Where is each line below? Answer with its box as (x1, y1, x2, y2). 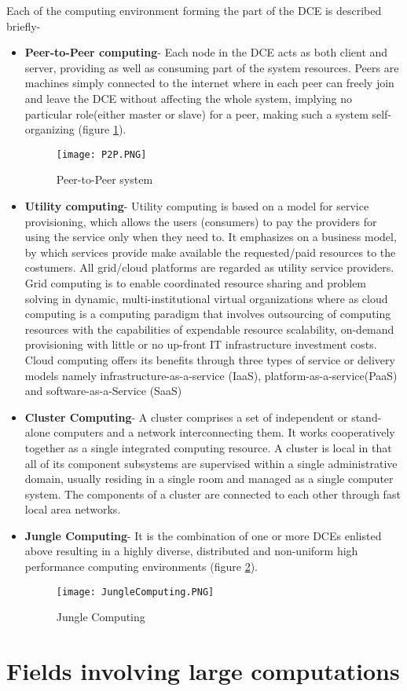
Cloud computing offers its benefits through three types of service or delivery (24, 351, 395, 367)
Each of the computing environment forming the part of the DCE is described (6, 2, 382, 18)
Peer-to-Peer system (56, 171, 153, 188)
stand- (351, 408, 382, 425)
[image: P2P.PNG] (56, 148, 147, 160)
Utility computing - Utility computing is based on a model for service (24, 198, 369, 214)
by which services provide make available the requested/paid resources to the (24, 243, 396, 260)
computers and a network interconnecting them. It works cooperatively (53, 424, 395, 441)
